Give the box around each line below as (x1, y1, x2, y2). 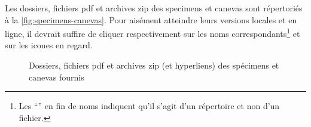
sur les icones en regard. (5, 39, 93, 51)
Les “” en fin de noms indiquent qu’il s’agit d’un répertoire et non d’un (19, 100, 280, 112)
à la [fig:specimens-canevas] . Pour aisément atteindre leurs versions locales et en (5, 13, 297, 26)
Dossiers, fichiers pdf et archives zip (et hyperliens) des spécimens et (29, 59, 279, 72)
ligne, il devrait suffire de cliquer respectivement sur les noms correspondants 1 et (5, 26, 300, 39)
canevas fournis (29, 70, 84, 83)
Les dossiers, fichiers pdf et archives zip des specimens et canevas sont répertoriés (5, 2, 303, 14)
